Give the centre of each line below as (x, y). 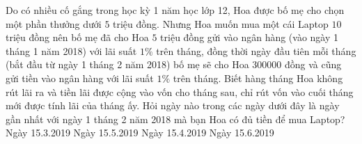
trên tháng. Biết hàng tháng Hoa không (258, 78)
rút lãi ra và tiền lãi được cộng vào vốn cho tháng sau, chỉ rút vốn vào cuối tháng (180, 91)
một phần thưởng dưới (54, 23)
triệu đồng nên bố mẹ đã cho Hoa (77, 37)
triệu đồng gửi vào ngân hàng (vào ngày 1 (250, 37)
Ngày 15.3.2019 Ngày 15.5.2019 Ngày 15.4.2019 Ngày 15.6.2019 (140, 133)
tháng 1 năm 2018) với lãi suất (71, 50)
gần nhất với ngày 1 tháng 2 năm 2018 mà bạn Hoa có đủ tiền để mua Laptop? (175, 119)
